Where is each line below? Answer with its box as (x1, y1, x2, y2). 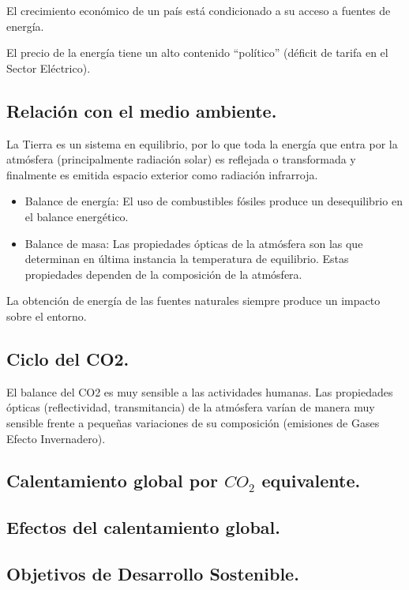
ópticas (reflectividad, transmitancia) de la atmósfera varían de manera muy (6, 399, 375, 415)
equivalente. (261, 468, 361, 493)
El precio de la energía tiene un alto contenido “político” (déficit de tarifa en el (6, 44, 388, 61)
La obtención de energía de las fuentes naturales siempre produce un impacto (6, 292, 381, 309)
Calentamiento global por (6, 468, 218, 493)
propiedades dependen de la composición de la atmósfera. (24, 265, 302, 282)
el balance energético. (24, 208, 129, 224)
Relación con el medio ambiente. (6, 98, 277, 122)
